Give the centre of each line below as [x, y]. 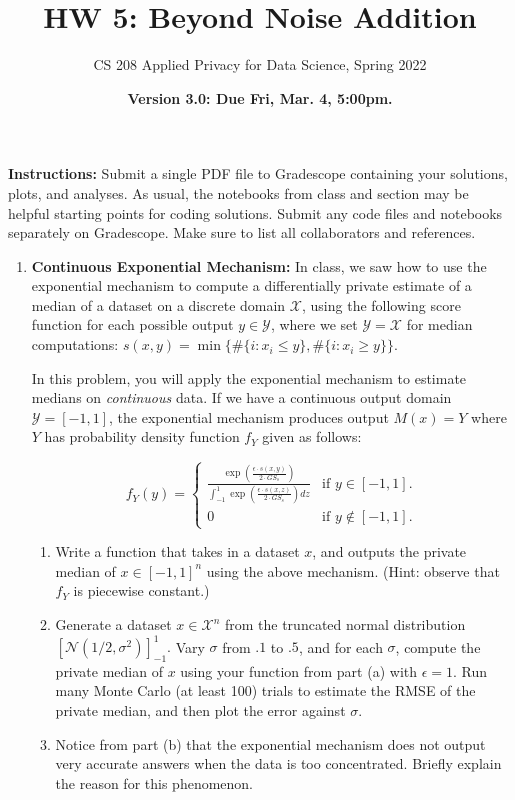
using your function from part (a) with [299, 670]
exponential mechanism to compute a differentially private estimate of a [251, 285]
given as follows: [312, 436]
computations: [75, 344]
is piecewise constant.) [141, 590]
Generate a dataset [113, 624]
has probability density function [142, 436]
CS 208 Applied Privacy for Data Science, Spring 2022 [260, 64]
